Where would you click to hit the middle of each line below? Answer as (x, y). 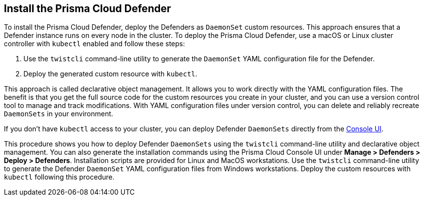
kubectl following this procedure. (59, 177)
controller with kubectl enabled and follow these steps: (94, 44)
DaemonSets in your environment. (59, 114)
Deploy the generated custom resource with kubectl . (111, 74)
